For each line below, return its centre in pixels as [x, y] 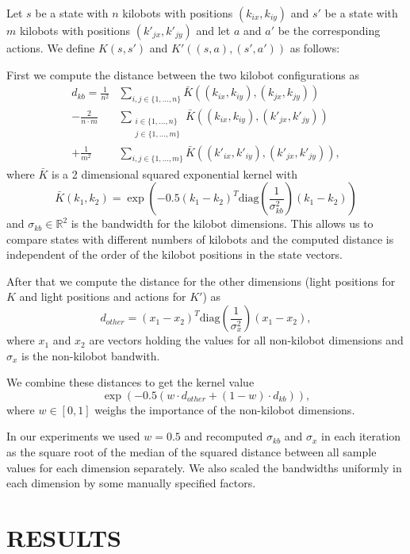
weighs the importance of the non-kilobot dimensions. [225, 409]
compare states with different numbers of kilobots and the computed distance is [200, 239]
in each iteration [361, 436]
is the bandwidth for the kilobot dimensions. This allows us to [222, 223]
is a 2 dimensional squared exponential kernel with [174, 173]
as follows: [315, 48]
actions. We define [51, 48]
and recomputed [224, 436]
